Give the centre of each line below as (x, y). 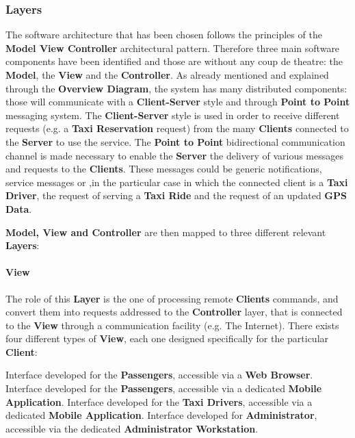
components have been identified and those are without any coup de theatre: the (174, 61)
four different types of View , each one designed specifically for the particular (167, 338)
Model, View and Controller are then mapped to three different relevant (166, 232)
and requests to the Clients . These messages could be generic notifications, (164, 169)
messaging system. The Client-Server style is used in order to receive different (173, 115)
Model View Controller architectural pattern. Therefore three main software (173, 48)
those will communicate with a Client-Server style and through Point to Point (178, 102)
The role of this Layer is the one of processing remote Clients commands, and (172, 298)
